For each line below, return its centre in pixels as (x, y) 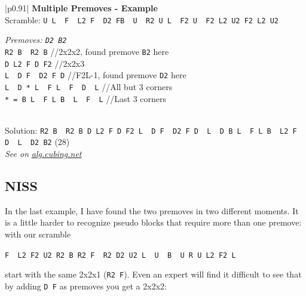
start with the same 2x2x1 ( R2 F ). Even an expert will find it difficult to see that (153, 274)
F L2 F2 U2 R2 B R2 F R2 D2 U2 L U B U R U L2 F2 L (120, 255)
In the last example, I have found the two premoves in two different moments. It (152, 210)
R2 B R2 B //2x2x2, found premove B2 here (87, 51)
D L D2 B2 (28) (37, 142)
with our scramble (38, 234)
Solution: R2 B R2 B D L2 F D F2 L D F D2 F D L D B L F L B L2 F (151, 130)
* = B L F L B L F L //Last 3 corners (86, 98)
